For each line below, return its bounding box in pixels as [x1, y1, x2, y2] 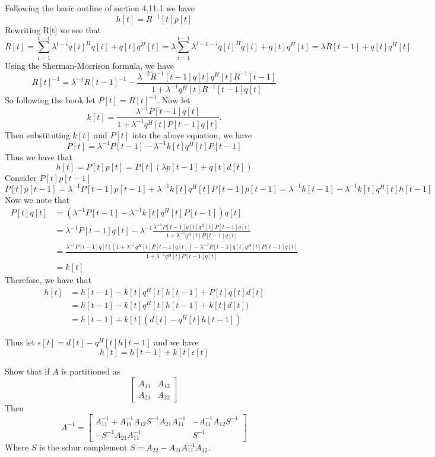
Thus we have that [5, 150, 73, 163]
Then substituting [5, 128, 70, 141]
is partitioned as [61, 364, 120, 377]
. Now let [157, 94, 190, 106]
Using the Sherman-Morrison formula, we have [5, 59, 174, 71]
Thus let [5, 336, 36, 348]
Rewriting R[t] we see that [5, 24, 101, 36]
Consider [5, 171, 37, 183]
